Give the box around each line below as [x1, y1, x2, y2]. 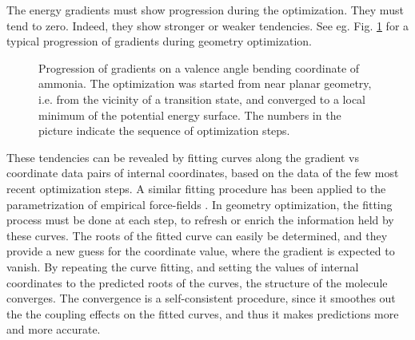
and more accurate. [6, 321, 101, 338]
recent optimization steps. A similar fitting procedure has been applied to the [6, 180, 386, 196]
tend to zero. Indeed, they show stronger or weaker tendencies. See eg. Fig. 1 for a [6, 17, 409, 34]
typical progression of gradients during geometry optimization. [6, 33, 312, 49]
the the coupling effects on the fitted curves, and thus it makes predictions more [6, 305, 399, 322]
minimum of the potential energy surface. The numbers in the [38, 106, 341, 123]
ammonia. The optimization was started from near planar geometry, [38, 75, 372, 92]
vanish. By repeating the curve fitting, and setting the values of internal [6, 258, 359, 275]
